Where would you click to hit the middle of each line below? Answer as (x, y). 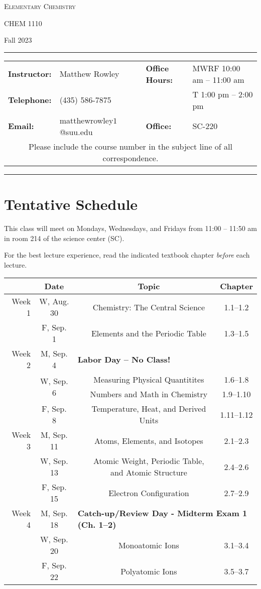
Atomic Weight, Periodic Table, (149, 461)
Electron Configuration (149, 493)
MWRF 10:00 (216, 68)
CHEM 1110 (23, 23)
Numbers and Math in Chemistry (149, 394)
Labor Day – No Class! (124, 359)
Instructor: (30, 74)
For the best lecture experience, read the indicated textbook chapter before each (127, 255)
